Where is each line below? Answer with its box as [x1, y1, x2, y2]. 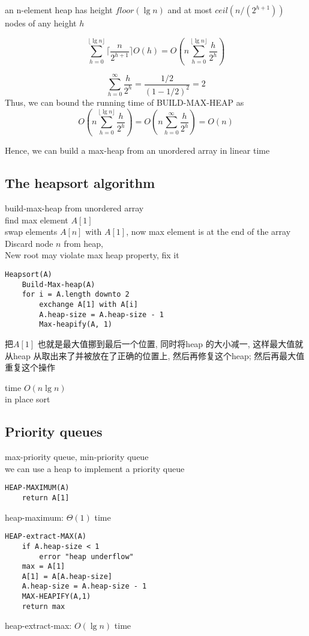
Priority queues [5, 422, 103, 441]
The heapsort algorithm [5, 174, 155, 192]
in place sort [5, 393, 50, 405]
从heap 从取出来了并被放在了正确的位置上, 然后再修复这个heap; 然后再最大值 [5, 349, 305, 362]
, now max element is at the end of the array [126, 225, 291, 238]
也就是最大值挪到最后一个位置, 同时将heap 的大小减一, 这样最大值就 [37, 337, 304, 350]
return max [22, 602, 65, 611]
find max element [5, 213, 68, 226]
